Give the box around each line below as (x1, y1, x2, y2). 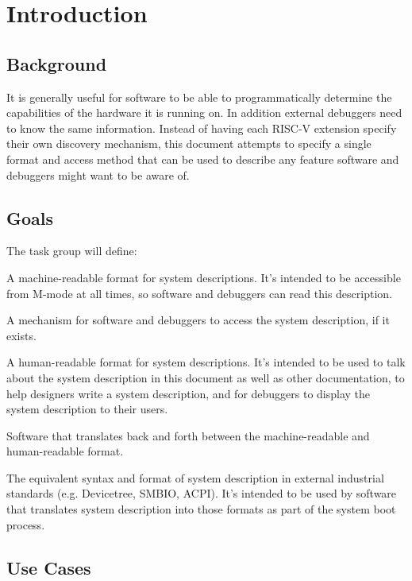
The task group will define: (6, 242, 137, 259)
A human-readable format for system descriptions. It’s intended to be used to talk (6, 354, 406, 370)
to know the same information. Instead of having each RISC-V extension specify (6, 119, 397, 136)
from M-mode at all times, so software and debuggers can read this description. (6, 285, 392, 301)
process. (6, 516, 45, 533)
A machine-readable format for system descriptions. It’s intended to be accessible (6, 269, 401, 285)
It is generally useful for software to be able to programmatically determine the (6, 88, 392, 105)
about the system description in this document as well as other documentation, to (6, 369, 405, 385)
